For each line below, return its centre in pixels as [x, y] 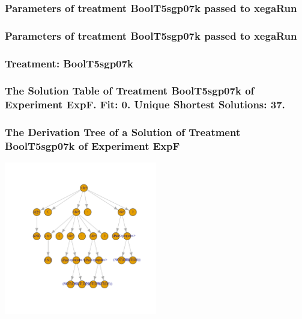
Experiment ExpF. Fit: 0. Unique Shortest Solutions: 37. [145, 104]
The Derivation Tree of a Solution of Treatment [123, 132]
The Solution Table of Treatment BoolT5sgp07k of [130, 91]
